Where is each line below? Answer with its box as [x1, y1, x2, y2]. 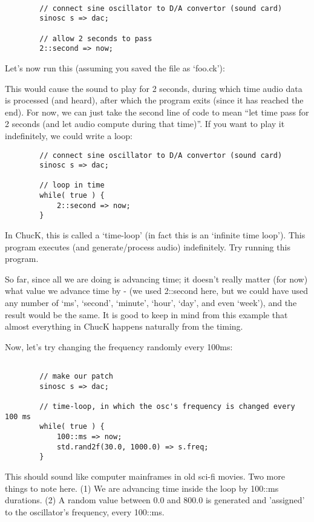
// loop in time [39, 181, 105, 190]
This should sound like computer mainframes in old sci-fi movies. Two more [5, 470, 285, 482]
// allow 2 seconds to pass [39, 34, 152, 43]
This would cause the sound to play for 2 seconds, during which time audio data [5, 82, 303, 94]
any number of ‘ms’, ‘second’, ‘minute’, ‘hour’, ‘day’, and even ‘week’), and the [5, 296, 297, 309]
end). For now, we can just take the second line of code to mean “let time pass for [5, 105, 309, 118]
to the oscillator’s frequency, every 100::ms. [5, 505, 165, 518]
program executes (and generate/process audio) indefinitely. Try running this [5, 240, 290, 253]
